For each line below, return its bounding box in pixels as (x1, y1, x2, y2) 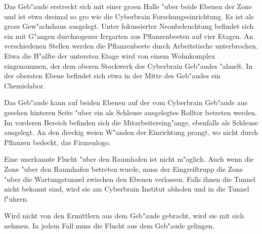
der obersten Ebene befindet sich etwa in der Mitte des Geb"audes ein (4, 70, 221, 81)
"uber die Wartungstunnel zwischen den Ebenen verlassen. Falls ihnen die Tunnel (4, 173, 255, 184)
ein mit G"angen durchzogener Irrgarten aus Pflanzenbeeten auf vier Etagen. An (4, 30, 253, 41)
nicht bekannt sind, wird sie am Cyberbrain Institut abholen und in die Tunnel (4, 183, 249, 194)
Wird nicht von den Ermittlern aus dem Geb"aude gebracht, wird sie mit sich (4, 210, 244, 221)
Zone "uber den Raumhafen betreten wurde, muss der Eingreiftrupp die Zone (4, 163, 243, 174)
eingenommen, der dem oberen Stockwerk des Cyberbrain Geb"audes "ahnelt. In (4, 60, 253, 71)
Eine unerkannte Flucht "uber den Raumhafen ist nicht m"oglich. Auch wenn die (4, 154, 254, 164)
